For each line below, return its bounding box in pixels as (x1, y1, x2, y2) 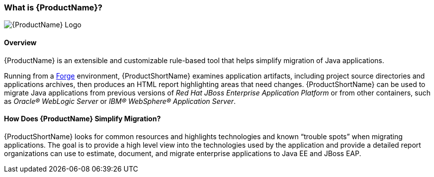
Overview (4, 38, 37, 47)
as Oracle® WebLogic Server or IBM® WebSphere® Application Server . (4, 96, 236, 105)
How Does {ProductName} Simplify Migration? (4, 114, 161, 123)
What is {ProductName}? (4, 2, 102, 12)
